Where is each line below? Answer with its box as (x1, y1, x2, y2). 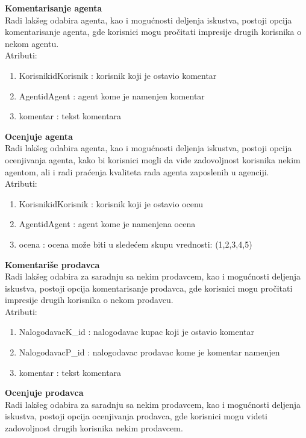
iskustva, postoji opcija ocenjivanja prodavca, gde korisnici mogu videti (5, 410, 267, 422)
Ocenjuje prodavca (5, 386, 84, 399)
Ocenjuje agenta (5, 130, 73, 142)
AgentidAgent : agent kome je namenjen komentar (19, 89, 205, 102)
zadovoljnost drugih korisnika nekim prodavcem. (5, 422, 183, 434)
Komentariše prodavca (5, 258, 100, 271)
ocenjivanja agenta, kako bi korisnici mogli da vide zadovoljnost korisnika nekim (5, 153, 301, 166)
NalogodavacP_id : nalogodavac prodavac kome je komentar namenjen (19, 346, 280, 358)
